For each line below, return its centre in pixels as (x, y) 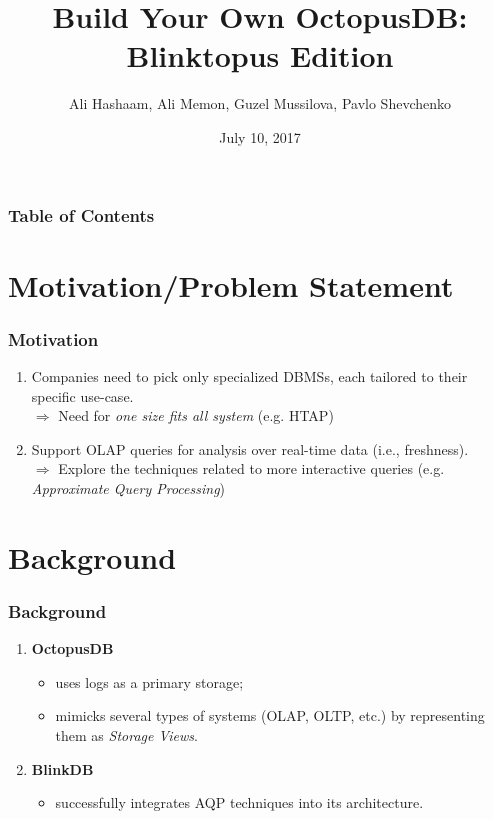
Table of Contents (81, 214)
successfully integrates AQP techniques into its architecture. (239, 802)
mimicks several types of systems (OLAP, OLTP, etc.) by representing (270, 715)
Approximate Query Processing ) (128, 487)
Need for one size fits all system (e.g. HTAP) (196, 415)
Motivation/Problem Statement (231, 284)
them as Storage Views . (126, 734)
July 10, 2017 (260, 136)
